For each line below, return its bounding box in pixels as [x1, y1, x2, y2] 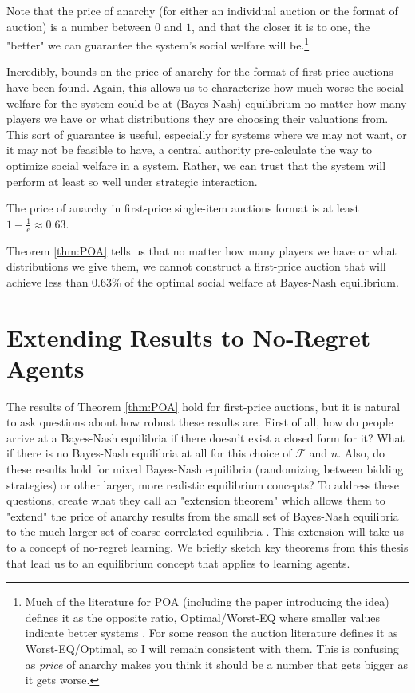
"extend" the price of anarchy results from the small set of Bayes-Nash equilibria [6, 507, 399, 524]
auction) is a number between [6, 18, 152, 34]
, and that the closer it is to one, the [191, 18, 370, 34]
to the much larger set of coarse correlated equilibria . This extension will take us [6, 523, 404, 540]
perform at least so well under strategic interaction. [6, 172, 258, 189]
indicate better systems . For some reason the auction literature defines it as [25, 624, 398, 641]
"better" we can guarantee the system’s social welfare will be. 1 [6, 34, 310, 53]
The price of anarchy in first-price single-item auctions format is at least [6, 200, 359, 216]
